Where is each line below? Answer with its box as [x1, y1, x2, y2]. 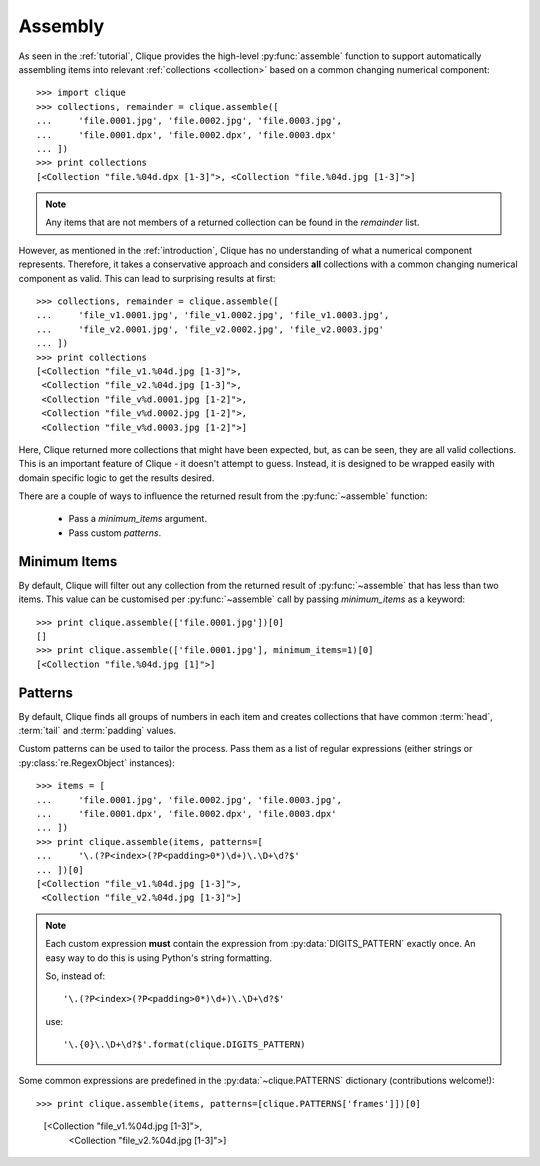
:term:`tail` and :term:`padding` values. [18, 725, 177, 737]
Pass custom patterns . [68, 526, 162, 539]
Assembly [18, 15, 105, 37]
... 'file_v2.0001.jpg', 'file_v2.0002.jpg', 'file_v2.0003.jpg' [36, 323, 385, 335]
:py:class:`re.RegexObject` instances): [18, 756, 175, 769]
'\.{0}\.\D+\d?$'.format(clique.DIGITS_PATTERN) [63, 1039, 306, 1050]
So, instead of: [45, 970, 106, 982]
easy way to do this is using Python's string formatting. [45, 951, 272, 964]
